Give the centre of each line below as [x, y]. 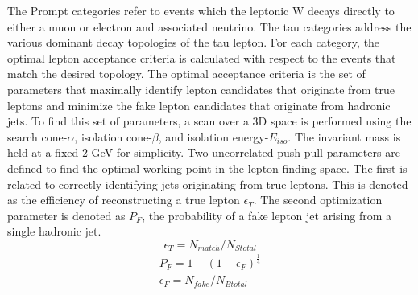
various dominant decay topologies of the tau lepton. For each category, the [194, 42]
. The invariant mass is [344, 136]
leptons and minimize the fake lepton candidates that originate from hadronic [199, 105]
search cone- [37, 136]
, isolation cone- [113, 136]
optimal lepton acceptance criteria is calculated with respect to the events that [202, 57]
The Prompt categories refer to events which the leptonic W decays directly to [201, 10]
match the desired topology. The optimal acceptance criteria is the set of [186, 74]
